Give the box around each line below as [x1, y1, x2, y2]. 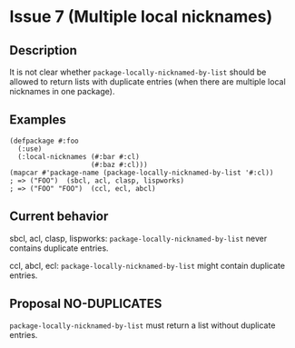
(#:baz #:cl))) [90, 160, 148, 169]
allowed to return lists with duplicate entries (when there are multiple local [9, 76, 286, 87]
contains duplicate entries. [9, 243, 109, 254]
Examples [9, 112, 66, 128]
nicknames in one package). [9, 86, 115, 96]
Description [9, 43, 77, 58]
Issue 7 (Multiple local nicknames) [9, 6, 273, 27]
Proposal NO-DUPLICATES [9, 296, 162, 312]
